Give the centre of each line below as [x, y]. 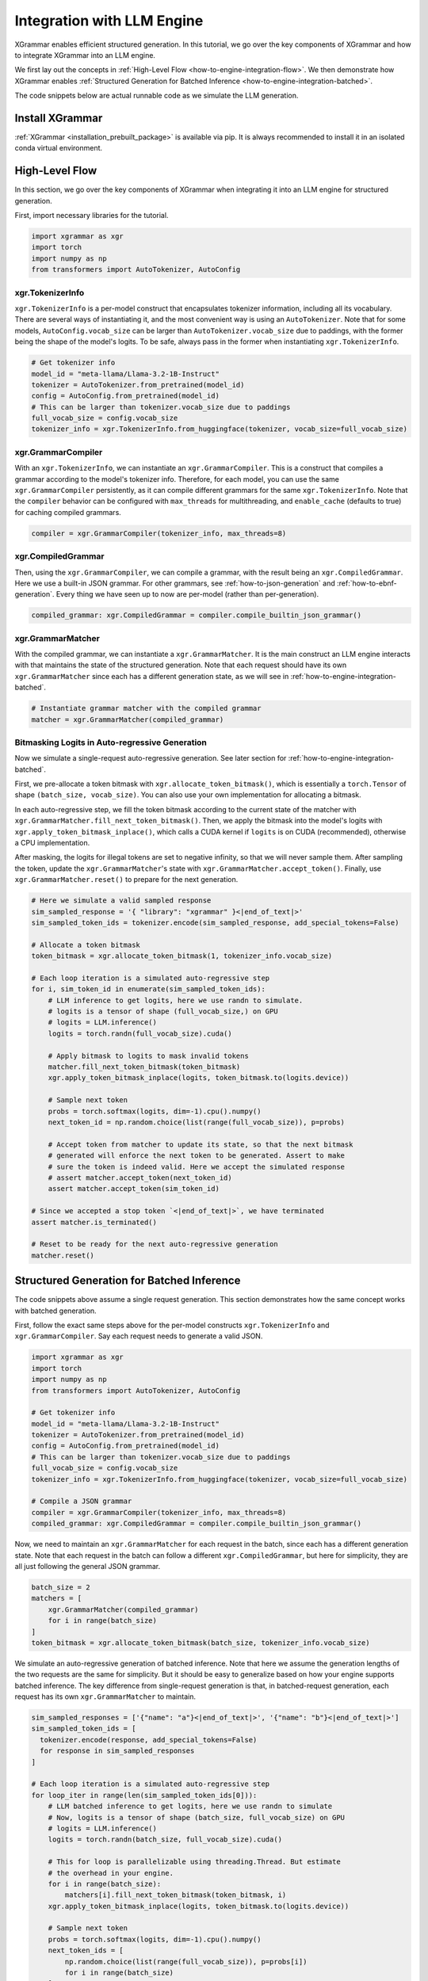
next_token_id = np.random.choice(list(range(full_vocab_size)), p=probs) [196, 1122]
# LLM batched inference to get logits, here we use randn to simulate [190, 1806]
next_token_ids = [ [86, 1950]
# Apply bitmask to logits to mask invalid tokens [148, 1055]
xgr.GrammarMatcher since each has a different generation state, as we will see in [152, 676]
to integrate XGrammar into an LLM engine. [85, 55]
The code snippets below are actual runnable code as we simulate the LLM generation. [157, 96]
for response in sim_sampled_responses [117, 1751]
